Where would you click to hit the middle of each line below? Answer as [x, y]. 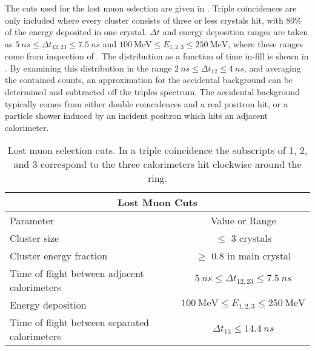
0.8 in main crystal [251, 256]
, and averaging [272, 68]
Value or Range [243, 221]
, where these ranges [266, 43]
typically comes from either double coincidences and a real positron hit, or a [146, 103]
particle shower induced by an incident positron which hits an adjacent [136, 115]
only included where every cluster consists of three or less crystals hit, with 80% [154, 20]
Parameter [32, 221]
